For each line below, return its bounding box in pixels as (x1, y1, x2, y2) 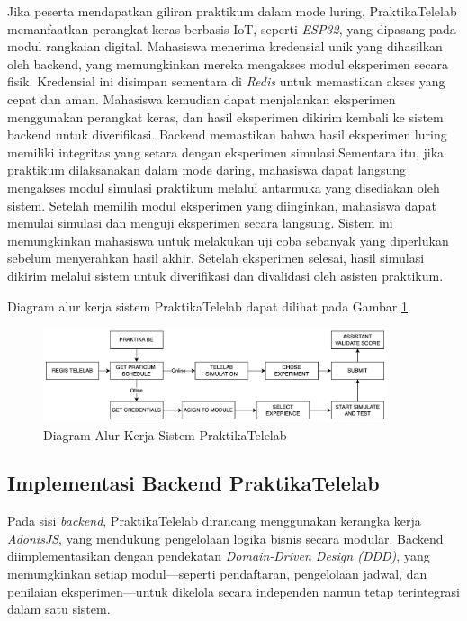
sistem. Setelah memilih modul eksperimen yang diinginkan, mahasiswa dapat (7, 195, 436, 214)
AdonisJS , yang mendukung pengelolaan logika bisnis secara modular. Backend (7, 528, 444, 547)
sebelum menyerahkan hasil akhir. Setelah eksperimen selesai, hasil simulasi (7, 248, 425, 267)
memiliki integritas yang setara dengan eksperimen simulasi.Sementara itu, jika (7, 142, 445, 161)
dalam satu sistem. (7, 599, 111, 618)
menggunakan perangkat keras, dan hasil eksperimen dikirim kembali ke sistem (7, 107, 444, 126)
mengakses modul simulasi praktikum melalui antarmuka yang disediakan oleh (7, 177, 440, 196)
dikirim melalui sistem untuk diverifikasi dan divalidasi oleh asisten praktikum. (7, 265, 444, 284)
